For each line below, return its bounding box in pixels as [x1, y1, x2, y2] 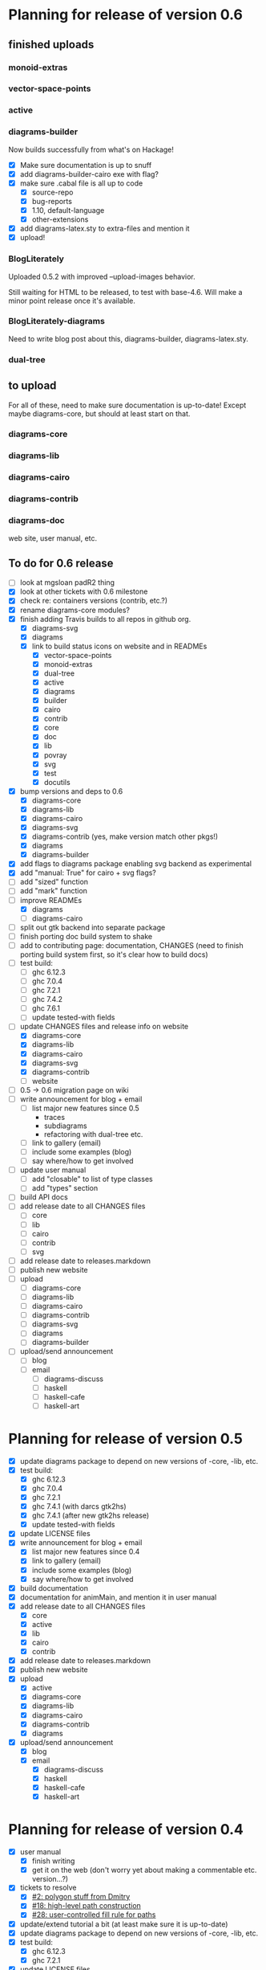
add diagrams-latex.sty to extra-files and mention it [19, 223, 190, 234]
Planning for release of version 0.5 [8, 1430, 243, 1448]
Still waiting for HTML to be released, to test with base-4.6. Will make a [8, 287, 243, 296]
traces [43, 1112, 66, 1122]
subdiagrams [43, 1121, 87, 1130]
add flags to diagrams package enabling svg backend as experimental [19, 859, 252, 869]
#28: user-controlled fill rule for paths [31, 1910, 156, 1919]
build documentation [19, 1583, 89, 1592]
